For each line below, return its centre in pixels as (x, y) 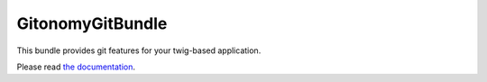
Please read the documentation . (76, 67)
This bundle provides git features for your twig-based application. (139, 50)
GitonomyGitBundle (92, 23)
